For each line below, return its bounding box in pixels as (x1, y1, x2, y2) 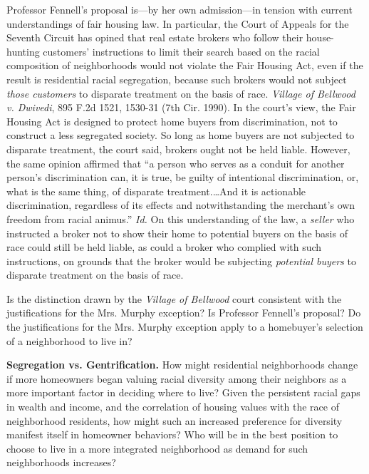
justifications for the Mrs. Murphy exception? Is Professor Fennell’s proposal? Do (6, 305, 361, 320)
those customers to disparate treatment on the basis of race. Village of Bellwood (6, 86, 355, 101)
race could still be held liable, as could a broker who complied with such (6, 239, 322, 254)
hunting (6, 43, 40, 58)
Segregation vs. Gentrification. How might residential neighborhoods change (6, 357, 358, 372)
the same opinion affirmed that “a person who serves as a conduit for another (6, 155, 345, 170)
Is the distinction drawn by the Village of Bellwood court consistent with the (6, 291, 342, 306)
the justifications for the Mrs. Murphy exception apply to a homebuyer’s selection (6, 319, 363, 334)
